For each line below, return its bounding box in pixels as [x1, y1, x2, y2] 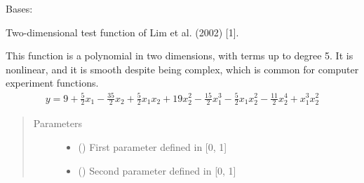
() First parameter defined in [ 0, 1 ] [78, 139, 227, 154]
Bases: [6, 1, 33, 15]
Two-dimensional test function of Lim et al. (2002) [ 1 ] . [6, 24, 239, 39]
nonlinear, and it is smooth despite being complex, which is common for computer [6, 61, 359, 76]
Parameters [33, 116, 82, 131]
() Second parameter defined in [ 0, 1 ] [78, 163, 236, 177]
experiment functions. [6, 75, 99, 90]
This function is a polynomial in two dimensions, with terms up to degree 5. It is [6, 48, 353, 63]
